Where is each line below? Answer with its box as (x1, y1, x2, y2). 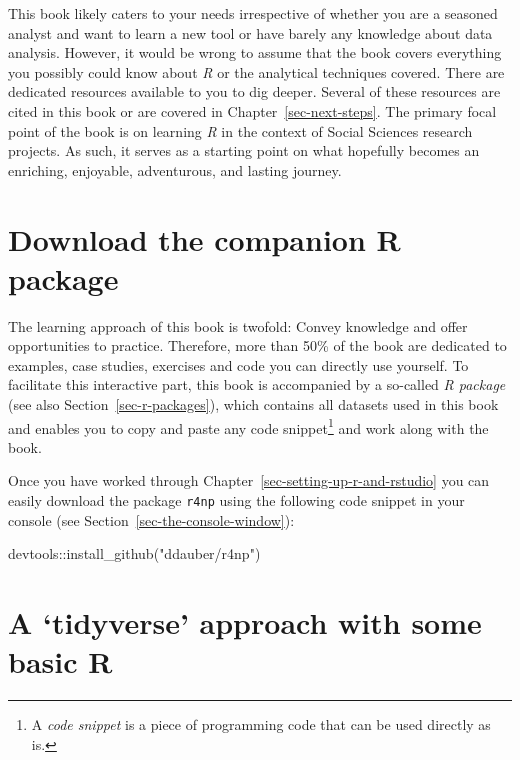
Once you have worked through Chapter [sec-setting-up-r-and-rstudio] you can (8, 470, 490, 491)
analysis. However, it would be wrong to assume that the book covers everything (8, 42, 502, 63)
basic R (8, 641, 113, 682)
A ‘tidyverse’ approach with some (8, 602, 482, 643)
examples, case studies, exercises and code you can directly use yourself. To (8, 354, 469, 375)
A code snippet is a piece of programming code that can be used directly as (31, 714, 491, 735)
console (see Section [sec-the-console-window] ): (8, 509, 295, 530)
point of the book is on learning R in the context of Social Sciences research (8, 120, 473, 141)
